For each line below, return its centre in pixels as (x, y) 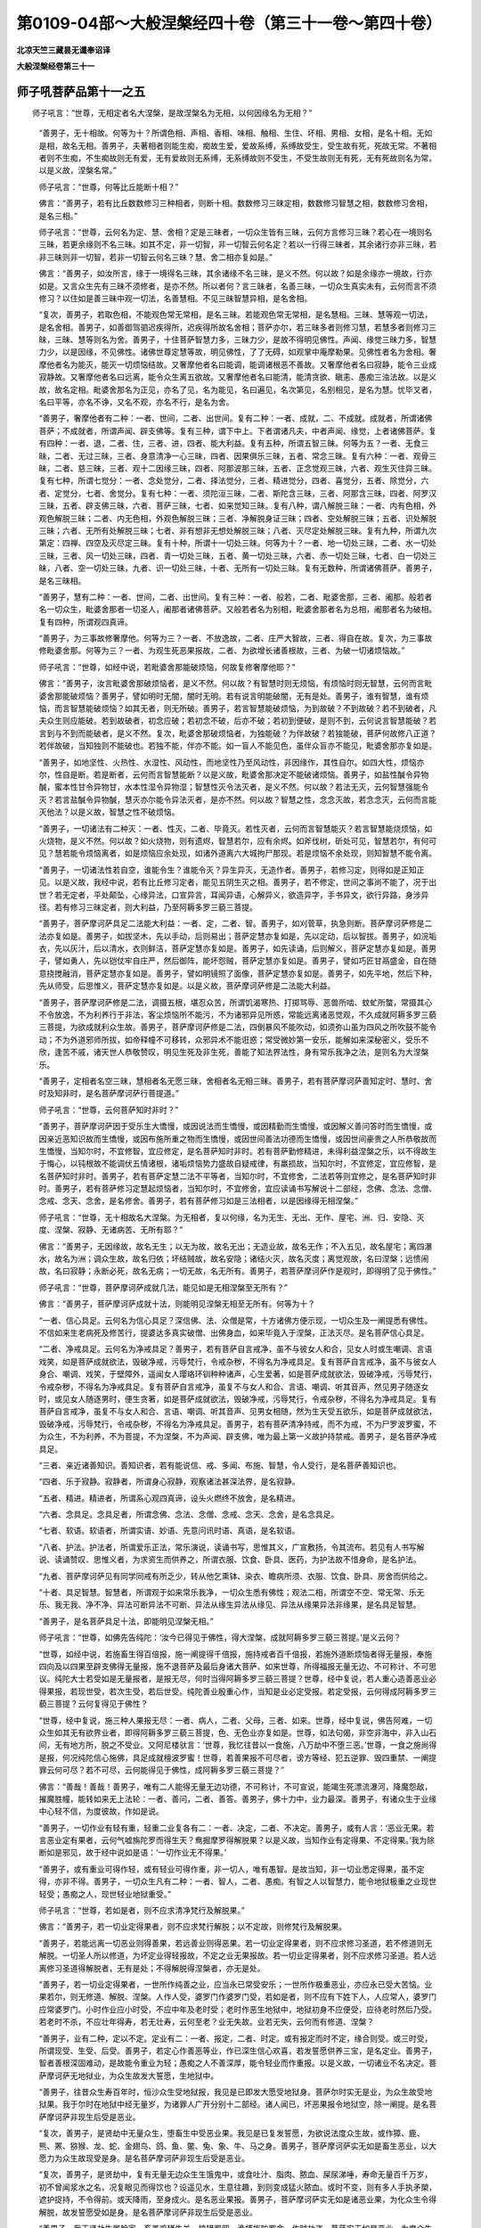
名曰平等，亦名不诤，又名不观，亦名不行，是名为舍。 (136, 402)
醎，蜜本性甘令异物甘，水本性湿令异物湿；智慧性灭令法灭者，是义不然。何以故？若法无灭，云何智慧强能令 (234, 787)
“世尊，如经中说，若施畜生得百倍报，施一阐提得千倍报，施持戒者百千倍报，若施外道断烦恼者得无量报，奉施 (236, 1654)
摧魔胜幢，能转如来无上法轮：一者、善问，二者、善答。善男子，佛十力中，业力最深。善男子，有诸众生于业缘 (237, 1798)
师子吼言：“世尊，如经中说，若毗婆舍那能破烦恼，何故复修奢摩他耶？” (167, 667)
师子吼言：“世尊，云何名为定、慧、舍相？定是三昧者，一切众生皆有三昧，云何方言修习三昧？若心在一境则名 (236, 232)
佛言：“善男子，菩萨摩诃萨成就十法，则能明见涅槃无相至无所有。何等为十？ (177, 1304)
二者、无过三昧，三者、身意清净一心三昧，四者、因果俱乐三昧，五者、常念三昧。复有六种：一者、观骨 (241, 455)
